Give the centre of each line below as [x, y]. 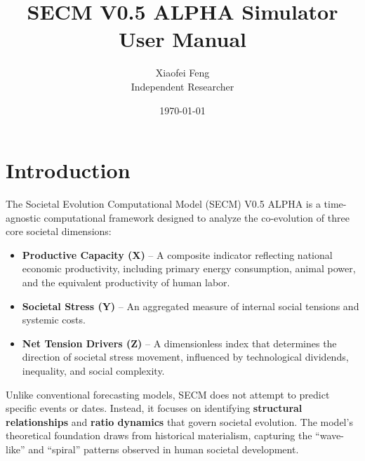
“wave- [330, 435]
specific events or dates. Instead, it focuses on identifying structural [154, 408]
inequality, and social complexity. [93, 370]
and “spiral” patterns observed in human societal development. [164, 449]
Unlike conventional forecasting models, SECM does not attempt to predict [168, 394]
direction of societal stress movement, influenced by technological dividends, [185, 357]
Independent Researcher [182, 86]
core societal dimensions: [59, 231]
